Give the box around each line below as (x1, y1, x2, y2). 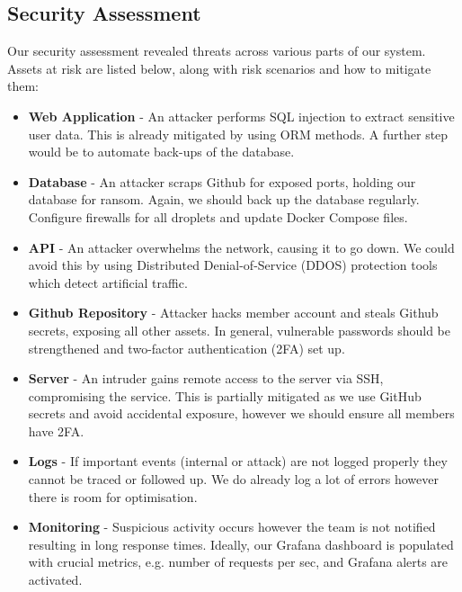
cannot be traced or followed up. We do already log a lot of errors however (28, 470, 439, 489)
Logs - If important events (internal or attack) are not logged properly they (28, 452, 448, 471)
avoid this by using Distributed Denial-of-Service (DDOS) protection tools (28, 256, 438, 274)
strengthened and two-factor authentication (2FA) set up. (28, 338, 345, 357)
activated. (28, 570, 83, 589)
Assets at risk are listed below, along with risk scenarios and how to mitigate (7, 58, 431, 77)
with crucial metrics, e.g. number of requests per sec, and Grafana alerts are (28, 552, 449, 571)
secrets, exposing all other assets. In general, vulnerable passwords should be (28, 320, 450, 339)
